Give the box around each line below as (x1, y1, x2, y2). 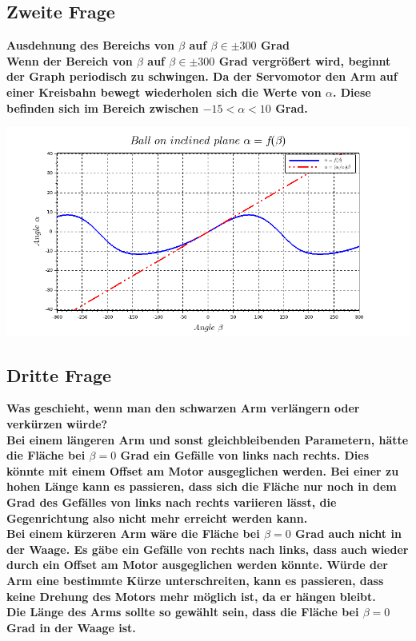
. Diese (332, 83, 371, 100)
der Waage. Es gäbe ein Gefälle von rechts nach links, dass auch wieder (6, 540, 409, 557)
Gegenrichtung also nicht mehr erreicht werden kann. (6, 509, 308, 526)
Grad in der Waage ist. (6, 619, 136, 635)
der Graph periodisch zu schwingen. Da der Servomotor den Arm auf (6, 68, 398, 85)
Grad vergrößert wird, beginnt (218, 52, 391, 69)
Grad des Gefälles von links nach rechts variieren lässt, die (6, 494, 337, 510)
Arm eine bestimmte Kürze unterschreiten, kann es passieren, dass (6, 571, 384, 588)
